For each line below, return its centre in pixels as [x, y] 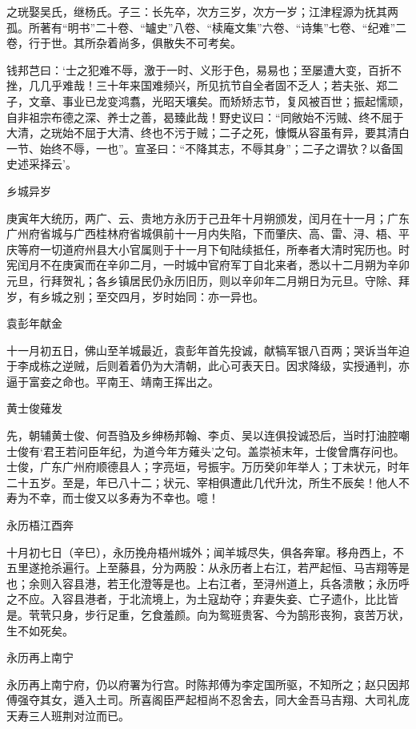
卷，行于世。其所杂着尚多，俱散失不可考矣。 [124, 43]
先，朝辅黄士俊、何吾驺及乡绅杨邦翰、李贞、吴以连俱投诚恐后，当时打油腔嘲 [208, 435]
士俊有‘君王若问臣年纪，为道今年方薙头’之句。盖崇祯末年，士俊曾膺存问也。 [206, 451]
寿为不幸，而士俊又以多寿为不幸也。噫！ [113, 498]
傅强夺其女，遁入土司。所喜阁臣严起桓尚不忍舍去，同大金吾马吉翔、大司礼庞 [208, 700]
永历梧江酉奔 [40, 525]
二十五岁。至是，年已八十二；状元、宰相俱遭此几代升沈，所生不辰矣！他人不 [208, 482]
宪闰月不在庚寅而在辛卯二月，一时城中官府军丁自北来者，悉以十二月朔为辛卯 [208, 265]
